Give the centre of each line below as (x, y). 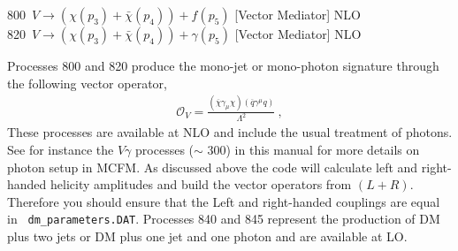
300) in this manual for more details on (313, 149)
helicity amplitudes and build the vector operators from (201, 184)
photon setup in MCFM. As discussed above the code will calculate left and (213, 167)
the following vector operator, (87, 83)
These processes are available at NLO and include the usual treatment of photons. (230, 132)
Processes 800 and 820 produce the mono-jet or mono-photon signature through (223, 65)
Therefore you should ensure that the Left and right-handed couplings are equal (224, 201)
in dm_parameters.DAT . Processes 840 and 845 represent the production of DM (224, 219)
